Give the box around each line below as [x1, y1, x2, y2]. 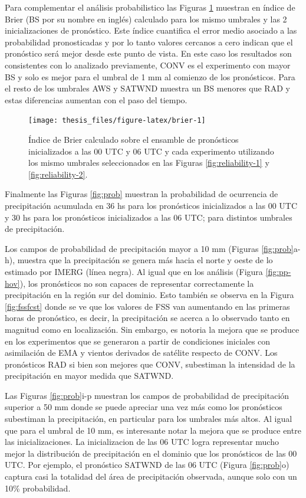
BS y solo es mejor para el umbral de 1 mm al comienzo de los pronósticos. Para [5, 70, 295, 83]
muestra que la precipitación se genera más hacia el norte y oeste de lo [17, 254, 273, 266]
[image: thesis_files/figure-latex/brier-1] [28, 116, 206, 125]
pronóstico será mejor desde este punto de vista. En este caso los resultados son [5, 47, 292, 60]
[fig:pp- [265, 265, 291, 277]
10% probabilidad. [5, 481, 71, 494]
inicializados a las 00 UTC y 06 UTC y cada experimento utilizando [28, 145, 274, 157]
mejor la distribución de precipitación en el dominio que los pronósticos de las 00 [5, 447, 297, 459]
